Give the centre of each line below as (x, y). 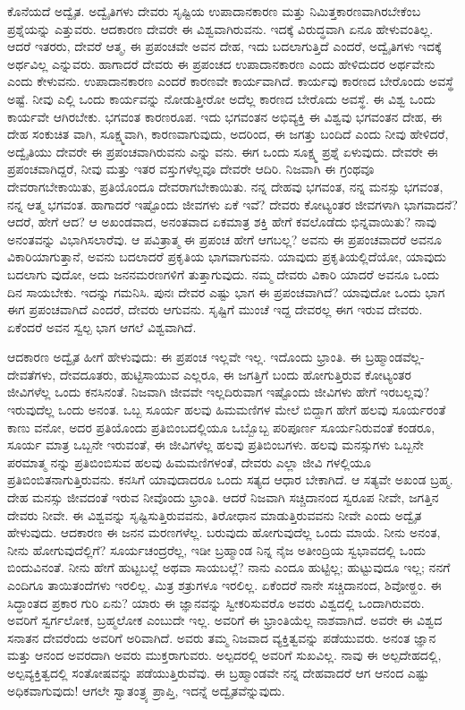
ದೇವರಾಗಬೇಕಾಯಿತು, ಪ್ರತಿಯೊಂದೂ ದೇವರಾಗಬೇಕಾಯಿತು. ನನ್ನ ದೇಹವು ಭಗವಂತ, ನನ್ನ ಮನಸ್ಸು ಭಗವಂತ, (225, 186)
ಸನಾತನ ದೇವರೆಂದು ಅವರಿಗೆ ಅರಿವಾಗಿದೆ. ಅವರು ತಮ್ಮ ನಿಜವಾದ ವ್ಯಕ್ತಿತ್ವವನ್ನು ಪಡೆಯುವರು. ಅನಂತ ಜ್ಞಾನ (222, 637)
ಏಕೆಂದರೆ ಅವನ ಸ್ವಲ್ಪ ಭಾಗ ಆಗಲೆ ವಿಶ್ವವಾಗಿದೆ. (102, 326)
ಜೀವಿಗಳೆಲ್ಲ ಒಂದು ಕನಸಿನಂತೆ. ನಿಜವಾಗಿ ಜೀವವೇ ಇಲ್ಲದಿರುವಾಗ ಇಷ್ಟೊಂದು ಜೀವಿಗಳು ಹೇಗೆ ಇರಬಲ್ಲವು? (219, 392)
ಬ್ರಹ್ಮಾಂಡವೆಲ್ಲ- (395, 357)
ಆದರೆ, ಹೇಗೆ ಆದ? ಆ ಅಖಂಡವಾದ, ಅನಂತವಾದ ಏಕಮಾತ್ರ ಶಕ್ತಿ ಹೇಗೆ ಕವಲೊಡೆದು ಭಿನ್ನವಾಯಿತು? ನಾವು (222, 222)
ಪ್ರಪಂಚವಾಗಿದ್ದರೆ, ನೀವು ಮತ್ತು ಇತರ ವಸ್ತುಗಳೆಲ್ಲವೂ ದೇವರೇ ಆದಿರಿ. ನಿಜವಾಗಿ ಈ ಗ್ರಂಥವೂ (191, 169)
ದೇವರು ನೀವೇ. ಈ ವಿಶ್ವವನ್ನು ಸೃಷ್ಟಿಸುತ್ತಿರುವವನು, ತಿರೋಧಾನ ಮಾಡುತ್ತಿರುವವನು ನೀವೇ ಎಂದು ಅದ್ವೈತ (215, 514)
